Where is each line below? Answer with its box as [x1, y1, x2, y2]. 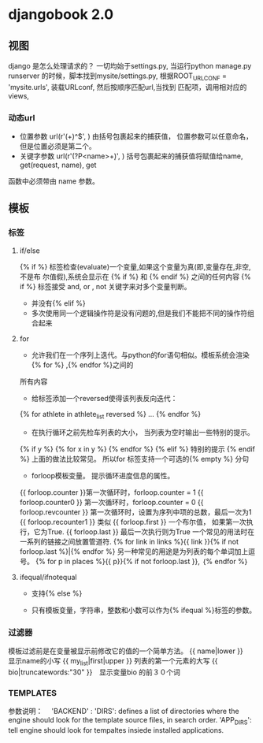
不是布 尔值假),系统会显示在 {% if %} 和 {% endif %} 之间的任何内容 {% [19, 272, 252, 281]
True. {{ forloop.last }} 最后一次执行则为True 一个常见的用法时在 [46, 526, 254, 537]
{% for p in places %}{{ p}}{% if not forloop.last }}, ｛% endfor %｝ [35, 556, 250, 566]
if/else [19, 246, 41, 255]
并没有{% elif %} [31, 298, 87, 308]
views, [8, 91, 30, 100]
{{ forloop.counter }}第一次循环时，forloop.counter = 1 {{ [19, 487, 204, 497]
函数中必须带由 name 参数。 [8, 176, 100, 186]
